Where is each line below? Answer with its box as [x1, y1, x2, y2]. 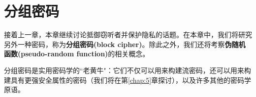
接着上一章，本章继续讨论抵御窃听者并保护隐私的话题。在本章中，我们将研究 [4, 29, 252, 40]
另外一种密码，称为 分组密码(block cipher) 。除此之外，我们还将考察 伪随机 [4, 39, 246, 49]
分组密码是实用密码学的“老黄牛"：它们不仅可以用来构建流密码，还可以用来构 [4, 65, 251, 75]
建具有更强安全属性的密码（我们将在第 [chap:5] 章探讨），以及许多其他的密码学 [4, 74, 252, 85]
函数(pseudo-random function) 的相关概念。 [4, 48, 150, 59]
